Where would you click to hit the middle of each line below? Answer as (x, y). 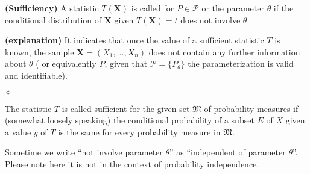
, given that (126, 64)
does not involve (210, 20)
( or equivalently (66, 64)
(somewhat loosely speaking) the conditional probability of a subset (130, 120)
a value (18, 132)
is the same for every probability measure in (139, 132)
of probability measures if (251, 108)
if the (283, 8)
